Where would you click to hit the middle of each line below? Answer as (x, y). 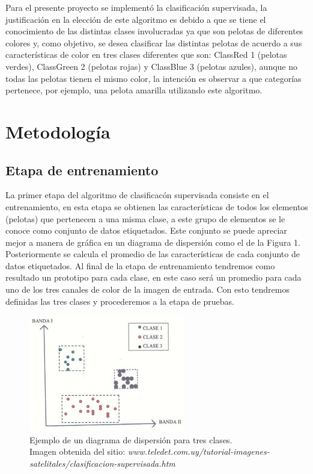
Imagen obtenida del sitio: (77, 451)
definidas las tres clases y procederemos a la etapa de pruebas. (120, 301)
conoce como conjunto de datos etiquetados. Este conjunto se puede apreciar (146, 230)
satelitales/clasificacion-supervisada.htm (102, 463)
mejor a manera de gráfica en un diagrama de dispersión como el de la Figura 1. (153, 242)
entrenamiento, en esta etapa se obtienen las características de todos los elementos (157, 206)
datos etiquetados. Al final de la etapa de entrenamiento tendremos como (140, 265)
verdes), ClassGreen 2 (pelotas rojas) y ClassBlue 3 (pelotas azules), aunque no (152, 66)
